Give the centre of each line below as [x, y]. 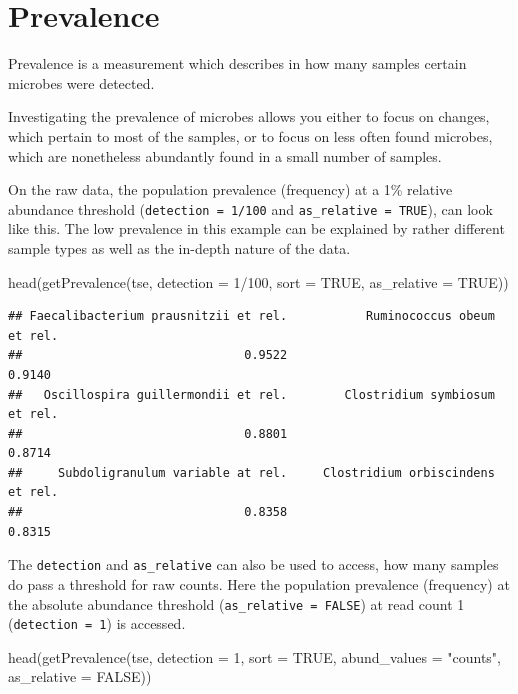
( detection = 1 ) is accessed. [97, 623]
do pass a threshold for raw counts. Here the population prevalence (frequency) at [259, 583]
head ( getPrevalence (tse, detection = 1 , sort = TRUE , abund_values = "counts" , [255, 656]
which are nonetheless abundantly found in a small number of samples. [225, 155]
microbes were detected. [81, 82]
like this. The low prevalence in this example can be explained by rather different [256, 228]
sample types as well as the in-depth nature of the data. [179, 247]
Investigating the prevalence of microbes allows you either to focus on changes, [249, 116]
